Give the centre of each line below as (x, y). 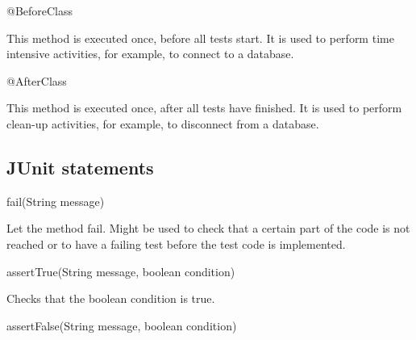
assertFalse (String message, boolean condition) (122, 325)
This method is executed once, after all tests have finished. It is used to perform (204, 108)
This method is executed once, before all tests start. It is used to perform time (200, 38)
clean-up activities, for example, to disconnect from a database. (163, 123)
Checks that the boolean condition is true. (111, 298)
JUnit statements (80, 167)
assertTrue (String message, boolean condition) (121, 271)
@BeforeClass (40, 10)
